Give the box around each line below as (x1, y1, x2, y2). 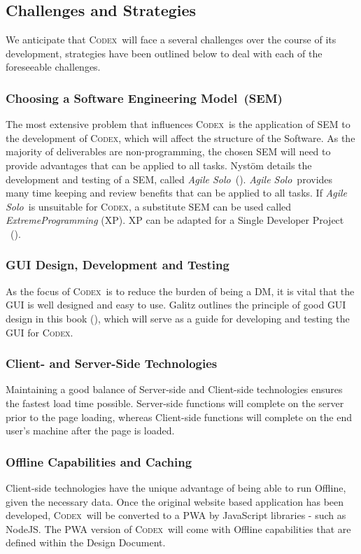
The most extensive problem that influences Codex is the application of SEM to (6, 117, 351, 132)
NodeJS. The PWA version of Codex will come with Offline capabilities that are (6, 521, 351, 536)
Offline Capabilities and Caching (6, 453, 192, 470)
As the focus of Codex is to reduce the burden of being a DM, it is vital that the (6, 283, 355, 298)
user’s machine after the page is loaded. (6, 423, 175, 438)
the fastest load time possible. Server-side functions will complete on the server (6, 395, 344, 410)
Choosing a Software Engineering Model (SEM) (6, 89, 283, 106)
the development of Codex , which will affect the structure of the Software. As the (6, 130, 355, 145)
